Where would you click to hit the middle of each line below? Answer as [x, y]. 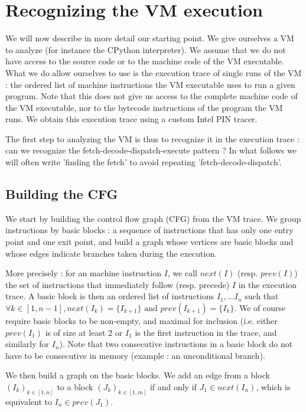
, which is [273, 386]
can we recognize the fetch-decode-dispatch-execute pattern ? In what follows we [151, 150]
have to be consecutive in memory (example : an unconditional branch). [135, 355]
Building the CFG [62, 194]
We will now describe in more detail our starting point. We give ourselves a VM [150, 38]
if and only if [173, 386]
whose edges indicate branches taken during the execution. [111, 253]
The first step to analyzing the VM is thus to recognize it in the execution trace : [152, 138]
